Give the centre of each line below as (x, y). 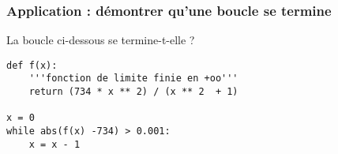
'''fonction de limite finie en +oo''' (133, 79)
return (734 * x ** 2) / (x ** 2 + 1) (133, 92)
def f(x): (32, 65)
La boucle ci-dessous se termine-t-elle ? (101, 40)
